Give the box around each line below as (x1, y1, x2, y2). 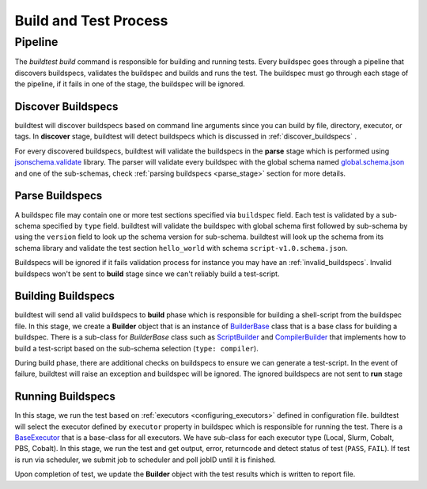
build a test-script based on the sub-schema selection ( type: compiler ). (14, 343, 259, 353)
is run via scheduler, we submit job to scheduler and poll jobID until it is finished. (14, 455, 276, 464)
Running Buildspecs (14, 390, 116, 404)
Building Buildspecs (14, 290, 115, 303)
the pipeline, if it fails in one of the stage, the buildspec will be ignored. (14, 79, 245, 89)
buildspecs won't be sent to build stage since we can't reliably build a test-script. (14, 269, 280, 279)
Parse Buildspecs (14, 189, 103, 203)
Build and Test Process (14, 12, 168, 29)
